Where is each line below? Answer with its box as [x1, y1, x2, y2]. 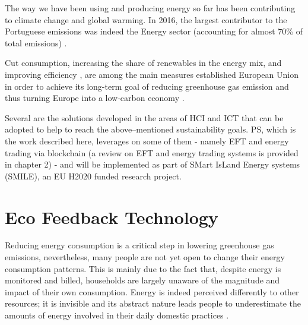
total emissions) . [5, 36, 67, 49]
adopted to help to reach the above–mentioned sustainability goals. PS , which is [5, 123, 296, 135]
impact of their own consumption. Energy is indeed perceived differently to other [5, 285, 299, 298]
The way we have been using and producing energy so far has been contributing [5, 2, 296, 14]
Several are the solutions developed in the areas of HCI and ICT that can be [5, 111, 284, 124]
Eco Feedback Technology [5, 204, 218, 229]
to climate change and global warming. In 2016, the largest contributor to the [5, 13, 287, 26]
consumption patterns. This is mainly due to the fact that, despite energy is [5, 262, 281, 274]
